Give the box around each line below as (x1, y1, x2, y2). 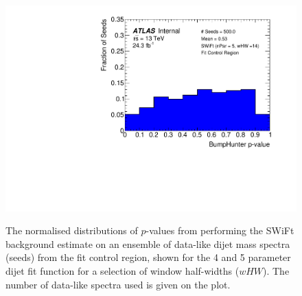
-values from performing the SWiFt (146, 223, 294, 238)
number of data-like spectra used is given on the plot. (5, 277, 231, 291)
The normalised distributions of (5, 223, 138, 238)
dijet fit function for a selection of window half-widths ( (5, 264, 240, 278)
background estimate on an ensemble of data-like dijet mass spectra (5, 236, 290, 251)
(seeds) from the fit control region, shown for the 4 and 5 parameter (5, 250, 291, 264)
